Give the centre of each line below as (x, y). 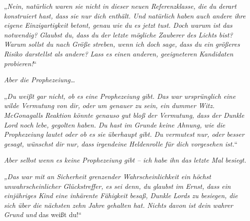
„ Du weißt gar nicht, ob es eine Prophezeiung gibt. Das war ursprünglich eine (120, 96)
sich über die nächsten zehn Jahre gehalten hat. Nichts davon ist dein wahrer (119, 205)
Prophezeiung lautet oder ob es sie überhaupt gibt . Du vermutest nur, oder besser (124, 134)
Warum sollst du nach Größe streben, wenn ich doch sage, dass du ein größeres (122, 44)
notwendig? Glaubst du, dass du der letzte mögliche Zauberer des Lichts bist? (118, 34)
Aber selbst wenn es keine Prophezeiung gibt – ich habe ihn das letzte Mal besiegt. (125, 160)
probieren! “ (20, 63)
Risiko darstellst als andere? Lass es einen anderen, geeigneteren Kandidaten (119, 53)
